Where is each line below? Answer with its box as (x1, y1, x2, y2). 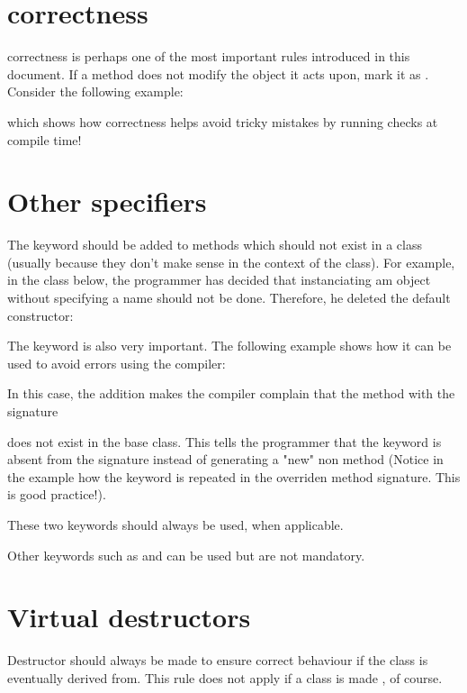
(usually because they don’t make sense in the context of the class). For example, (7, 252, 455, 271)
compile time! (7, 130, 82, 149)
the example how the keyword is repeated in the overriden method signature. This (7, 467, 461, 486)
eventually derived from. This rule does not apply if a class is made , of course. (7, 668, 443, 687)
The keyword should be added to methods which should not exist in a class (7, 235, 422, 254)
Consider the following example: (7, 82, 184, 101)
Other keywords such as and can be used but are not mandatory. (7, 545, 365, 564)
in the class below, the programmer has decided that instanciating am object (7, 270, 431, 289)
